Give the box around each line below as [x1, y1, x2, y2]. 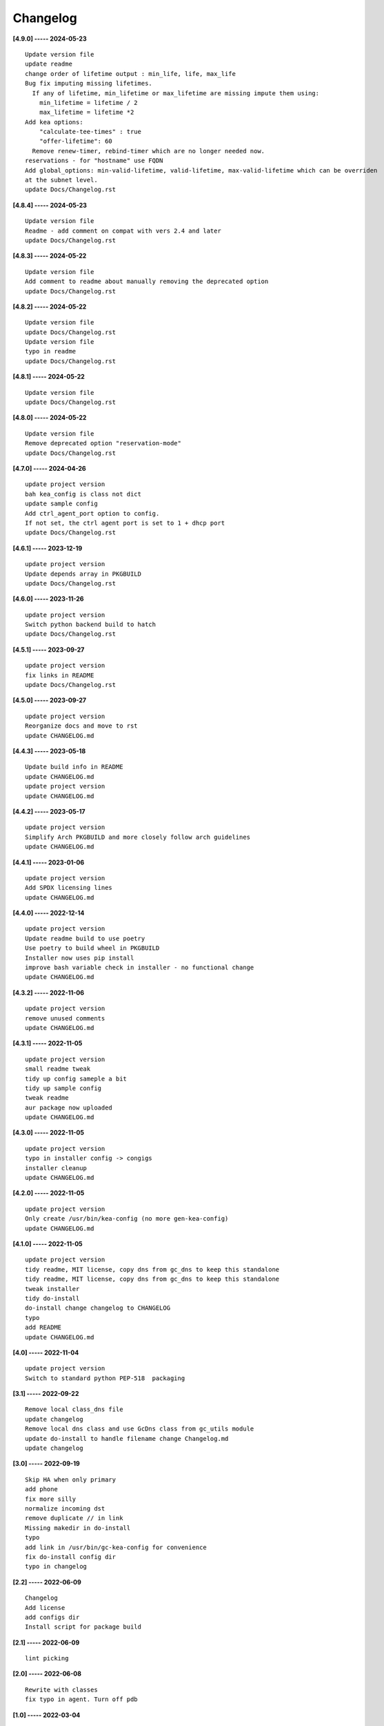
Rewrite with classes [25, 1685, 98, 1694]
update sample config [25, 500, 98, 507]
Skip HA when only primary [25, 1475, 117, 1484]
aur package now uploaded [25, 1103, 113, 1112]
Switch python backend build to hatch [25, 621, 156, 628]
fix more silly [25, 1495, 77, 1503]
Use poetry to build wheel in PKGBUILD [25, 944, 160, 952]
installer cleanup [25, 1164, 88, 1172]
